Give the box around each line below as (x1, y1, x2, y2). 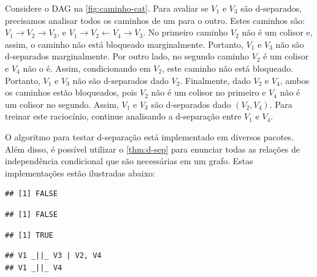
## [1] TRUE (5, 230, 53, 240)
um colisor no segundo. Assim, (5, 97, 119, 110)
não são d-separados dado (72, 74, 169, 86)
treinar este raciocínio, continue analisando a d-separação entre (5, 110, 242, 123)
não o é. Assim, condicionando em (23, 61, 151, 74)
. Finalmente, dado (180, 74, 251, 86)
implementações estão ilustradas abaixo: (5, 166, 155, 179)
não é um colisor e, (242, 26, 313, 39)
